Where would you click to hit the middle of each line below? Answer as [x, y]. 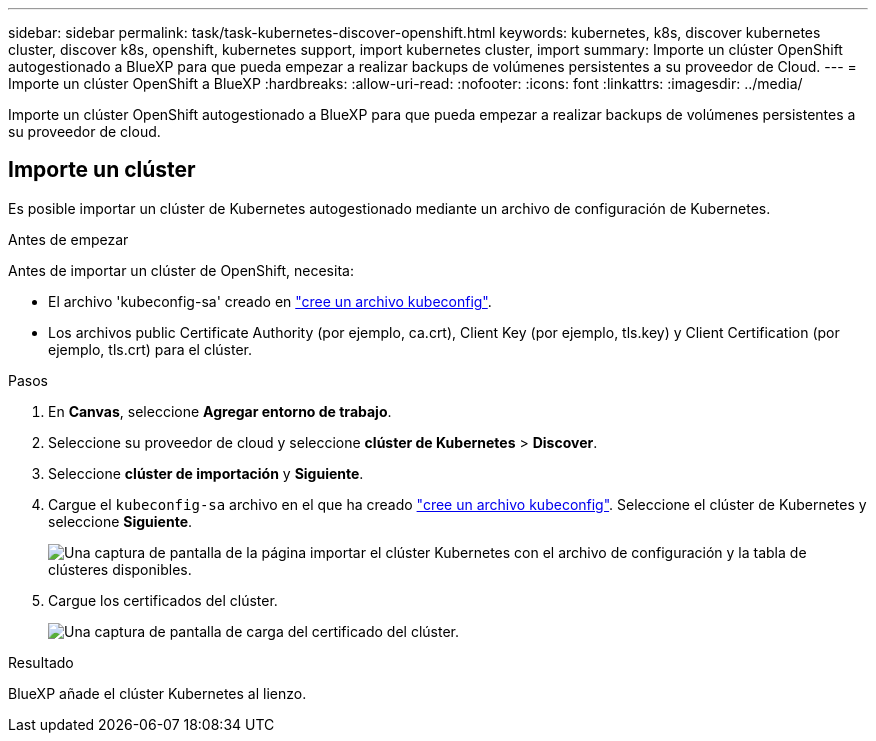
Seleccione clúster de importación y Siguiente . [206, 473]
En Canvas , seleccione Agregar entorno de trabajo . [220, 411]
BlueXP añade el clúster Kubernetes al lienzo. [157, 693]
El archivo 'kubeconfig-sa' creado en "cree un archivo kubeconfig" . [270, 301]
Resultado [41, 662]
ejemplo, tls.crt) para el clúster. [150, 349]
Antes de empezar [68, 239]
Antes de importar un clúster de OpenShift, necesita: [181, 270]
